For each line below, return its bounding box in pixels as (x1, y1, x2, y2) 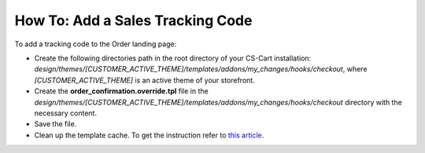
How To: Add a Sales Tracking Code (14, 12, 253, 29)
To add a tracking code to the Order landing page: (14, 39, 177, 49)
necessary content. (34, 108, 98, 118)
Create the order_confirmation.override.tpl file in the (34, 86, 209, 96)
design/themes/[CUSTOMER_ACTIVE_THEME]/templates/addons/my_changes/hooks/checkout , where (34, 64, 368, 74)
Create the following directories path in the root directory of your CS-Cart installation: (34, 53, 312, 63)
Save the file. (34, 119, 77, 129)
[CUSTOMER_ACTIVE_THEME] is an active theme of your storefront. (34, 75, 255, 85)
